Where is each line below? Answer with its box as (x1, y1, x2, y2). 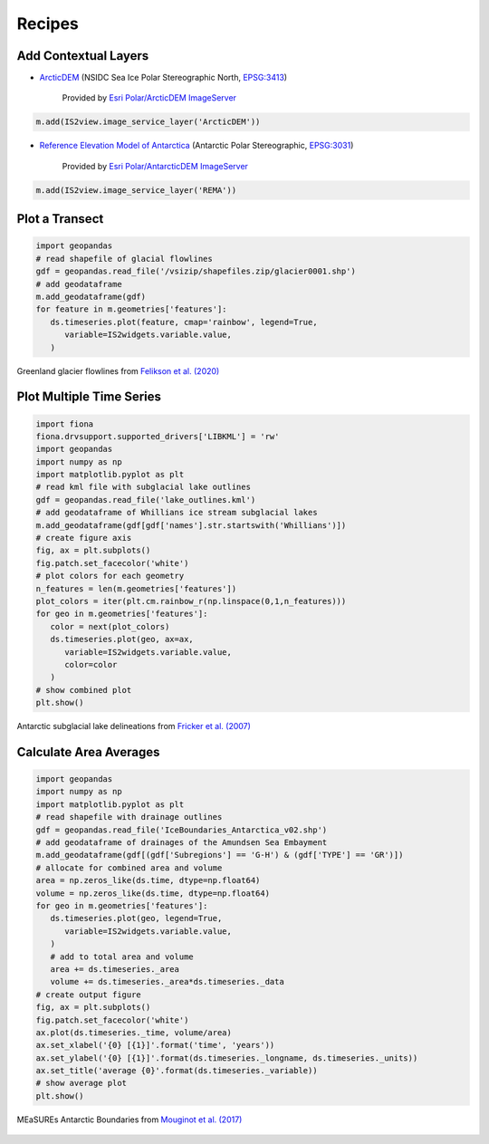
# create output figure (35, 989, 142, 1000)
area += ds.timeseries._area (50, 964, 180, 974)
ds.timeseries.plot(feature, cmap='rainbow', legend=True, (50, 317, 318, 327)
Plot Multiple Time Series (16, 389, 162, 405)
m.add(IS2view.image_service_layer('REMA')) (35, 185, 237, 195)
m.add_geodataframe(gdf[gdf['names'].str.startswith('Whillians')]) (35, 520, 347, 530)
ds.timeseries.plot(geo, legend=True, (50, 913, 223, 924)
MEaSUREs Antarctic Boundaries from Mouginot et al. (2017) (16, 1114, 243, 1125)
